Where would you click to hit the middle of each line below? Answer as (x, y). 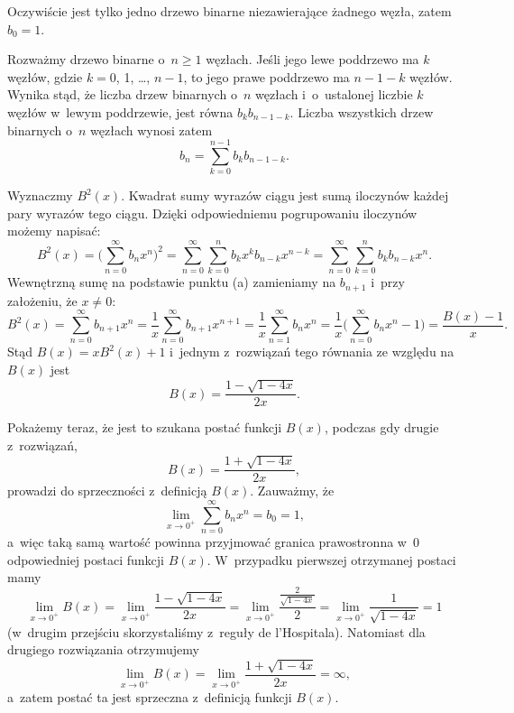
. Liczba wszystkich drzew (362, 111)
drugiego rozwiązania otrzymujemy (103, 649)
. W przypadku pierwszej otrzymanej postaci (331, 559)
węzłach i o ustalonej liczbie (334, 94)
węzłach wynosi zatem (151, 130)
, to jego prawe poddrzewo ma (266, 76)
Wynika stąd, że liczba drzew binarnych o (122, 94)
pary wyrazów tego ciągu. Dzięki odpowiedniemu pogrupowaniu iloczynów (212, 213)
